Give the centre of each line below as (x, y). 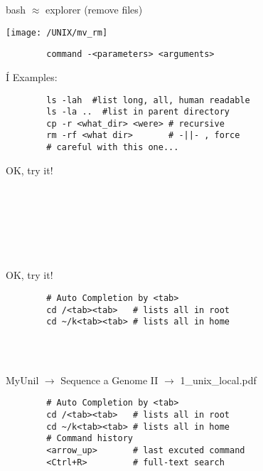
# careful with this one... (113, 148)
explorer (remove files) (94, 9)
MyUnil (22, 380)
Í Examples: (32, 76)
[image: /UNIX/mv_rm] (57, 32)
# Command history (90, 439)
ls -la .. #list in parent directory (138, 112)
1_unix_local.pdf (218, 380)
